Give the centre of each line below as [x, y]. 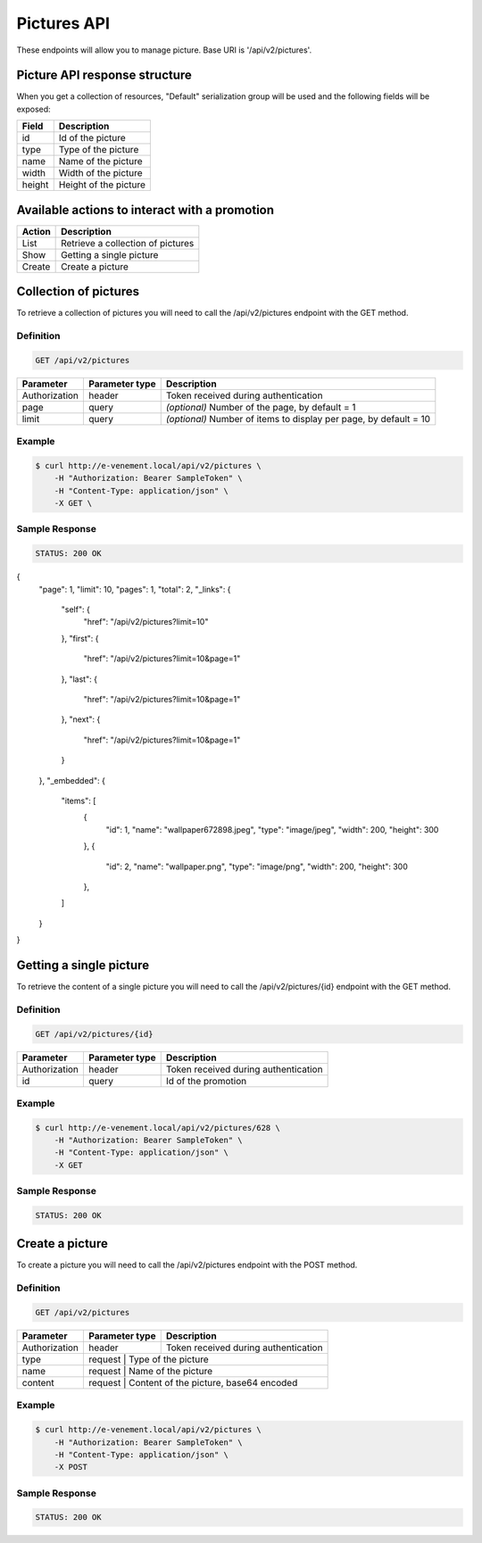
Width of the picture [100, 173]
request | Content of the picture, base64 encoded [193, 1383]
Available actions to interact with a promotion [145, 210]
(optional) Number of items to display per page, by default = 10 [298, 419]
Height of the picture [102, 185]
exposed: [33, 109]
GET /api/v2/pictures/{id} [94, 1034]
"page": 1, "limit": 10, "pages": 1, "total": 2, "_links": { [135, 589]
